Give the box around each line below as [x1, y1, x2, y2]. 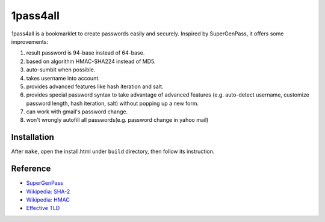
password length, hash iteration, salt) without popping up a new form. [26, 100, 199, 107]
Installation [11, 132, 54, 142]
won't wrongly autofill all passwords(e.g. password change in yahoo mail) [26, 116, 209, 124]
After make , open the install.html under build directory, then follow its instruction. [11, 148, 215, 155]
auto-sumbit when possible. [26, 66, 96, 73]
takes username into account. [26, 74, 101, 82]
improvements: [11, 38, 48, 45]
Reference [11, 164, 51, 174]
